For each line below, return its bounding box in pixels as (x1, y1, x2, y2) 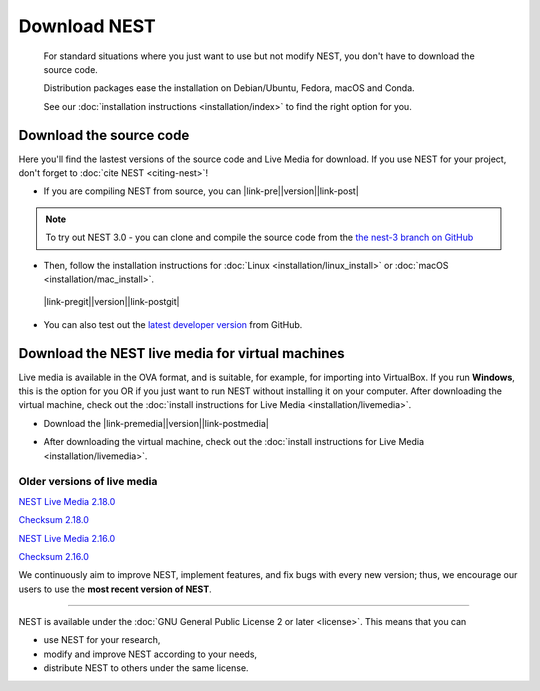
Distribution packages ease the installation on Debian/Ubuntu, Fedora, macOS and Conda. (43, 82, 415, 94)
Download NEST (18, 15, 156, 37)
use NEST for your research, (43, 634, 161, 646)
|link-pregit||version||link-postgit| (43, 296, 180, 308)
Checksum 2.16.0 (18, 550, 89, 562)
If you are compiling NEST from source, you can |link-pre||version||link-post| (43, 185, 359, 197)
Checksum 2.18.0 (18, 514, 90, 526)
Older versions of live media (18, 475, 158, 489)
